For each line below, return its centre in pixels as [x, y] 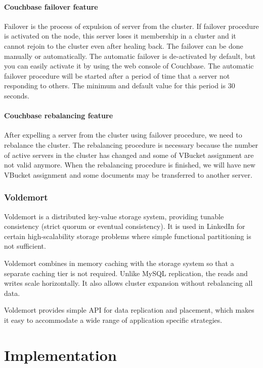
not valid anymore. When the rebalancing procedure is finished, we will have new [130, 165]
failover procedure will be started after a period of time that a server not [117, 75]
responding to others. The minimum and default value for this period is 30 [120, 86]
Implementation [60, 355]
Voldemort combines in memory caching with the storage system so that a [119, 263]
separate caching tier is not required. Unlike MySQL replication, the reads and [126, 273]
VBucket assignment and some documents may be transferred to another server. [128, 174]
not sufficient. [25, 246]
